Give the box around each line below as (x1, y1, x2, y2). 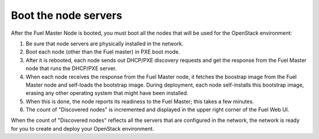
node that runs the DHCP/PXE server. (25, 65, 117, 72)
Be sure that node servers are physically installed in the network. (25, 40, 184, 47)
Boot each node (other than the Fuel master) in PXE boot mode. (25, 48, 180, 55)
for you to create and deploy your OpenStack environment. (11, 125, 155, 132)
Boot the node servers (11, 9, 122, 22)
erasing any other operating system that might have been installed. (25, 90, 188, 97)
